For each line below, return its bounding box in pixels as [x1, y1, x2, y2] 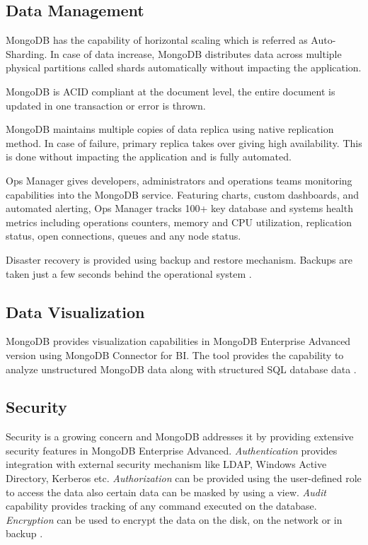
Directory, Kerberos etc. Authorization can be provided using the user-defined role [6, 471, 362, 486]
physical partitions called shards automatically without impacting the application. [6, 60, 362, 75]
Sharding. [6, 46, 47, 61]
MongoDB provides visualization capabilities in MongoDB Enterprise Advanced [6, 334, 351, 348]
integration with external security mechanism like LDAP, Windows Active [6, 457, 327, 471]
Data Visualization [6, 300, 145, 322]
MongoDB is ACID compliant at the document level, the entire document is [6, 83, 335, 98]
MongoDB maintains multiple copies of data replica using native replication [6, 122, 334, 136]
